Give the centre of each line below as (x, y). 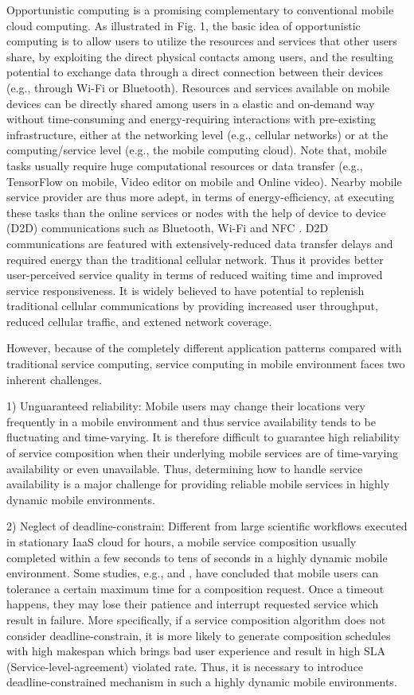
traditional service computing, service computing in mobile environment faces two (206, 364)
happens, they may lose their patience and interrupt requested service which (193, 604)
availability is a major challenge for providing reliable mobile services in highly (198, 484)
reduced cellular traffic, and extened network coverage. (139, 321)
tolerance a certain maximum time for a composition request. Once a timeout (195, 588)
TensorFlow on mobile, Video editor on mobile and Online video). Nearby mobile (204, 181)
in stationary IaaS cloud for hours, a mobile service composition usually (182, 542)
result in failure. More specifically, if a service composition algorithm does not (196, 619)
